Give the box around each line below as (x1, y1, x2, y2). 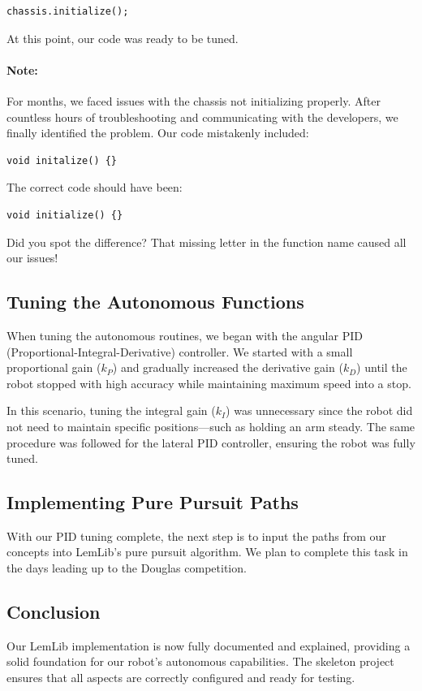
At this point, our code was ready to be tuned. (6, 29, 239, 46)
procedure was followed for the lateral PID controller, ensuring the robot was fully (6, 434, 416, 451)
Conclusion (6, 599, 101, 624)
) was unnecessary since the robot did (226, 402, 413, 419)
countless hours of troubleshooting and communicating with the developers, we (6, 108, 398, 125)
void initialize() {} (6, 209, 123, 221)
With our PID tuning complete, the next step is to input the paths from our (6, 527, 386, 544)
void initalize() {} (6, 154, 118, 166)
